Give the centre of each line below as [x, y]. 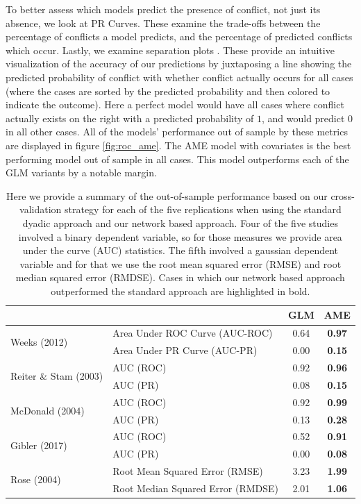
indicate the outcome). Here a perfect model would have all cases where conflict [175, 104]
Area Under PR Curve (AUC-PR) [185, 350]
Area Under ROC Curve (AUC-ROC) [193, 333]
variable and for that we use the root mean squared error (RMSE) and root [180, 263]
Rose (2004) [36, 479]
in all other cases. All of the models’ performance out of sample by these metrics [177, 132]
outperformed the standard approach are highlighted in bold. [180, 291]
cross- [343, 195]
